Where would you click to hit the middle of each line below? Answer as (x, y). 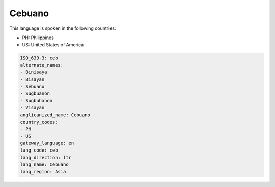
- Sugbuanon (35, 93)
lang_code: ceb (39, 150)
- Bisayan (32, 79)
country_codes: (39, 122)
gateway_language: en (47, 143)
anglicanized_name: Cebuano (55, 115)
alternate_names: (42, 65)
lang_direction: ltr (46, 157)
